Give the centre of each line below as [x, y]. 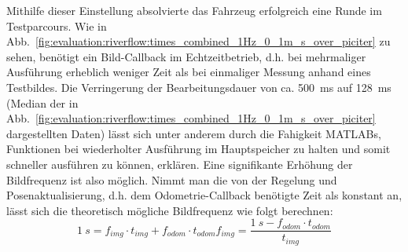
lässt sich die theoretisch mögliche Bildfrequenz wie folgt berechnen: [170, 210]
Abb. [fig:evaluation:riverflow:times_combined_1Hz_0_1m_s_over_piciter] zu [198, 41]
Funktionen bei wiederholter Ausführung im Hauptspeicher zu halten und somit [198, 149]
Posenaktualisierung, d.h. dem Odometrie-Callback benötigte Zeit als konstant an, [204, 195]
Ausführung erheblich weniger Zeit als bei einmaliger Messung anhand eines [189, 72]
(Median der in [42, 102]
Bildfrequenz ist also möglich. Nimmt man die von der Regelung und [172, 179]
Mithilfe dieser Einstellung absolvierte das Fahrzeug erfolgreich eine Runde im [194, 10]
